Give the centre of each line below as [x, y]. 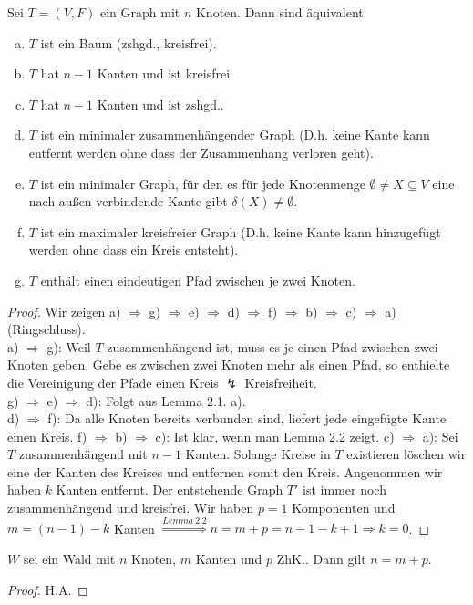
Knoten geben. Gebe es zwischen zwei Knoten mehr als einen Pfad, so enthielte [229, 365]
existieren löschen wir [406, 454]
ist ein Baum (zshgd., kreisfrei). [129, 42]
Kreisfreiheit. [281, 382]
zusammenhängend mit [83, 454]
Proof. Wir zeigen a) [64, 311]
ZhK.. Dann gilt [321, 559]
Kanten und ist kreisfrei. [165, 73]
